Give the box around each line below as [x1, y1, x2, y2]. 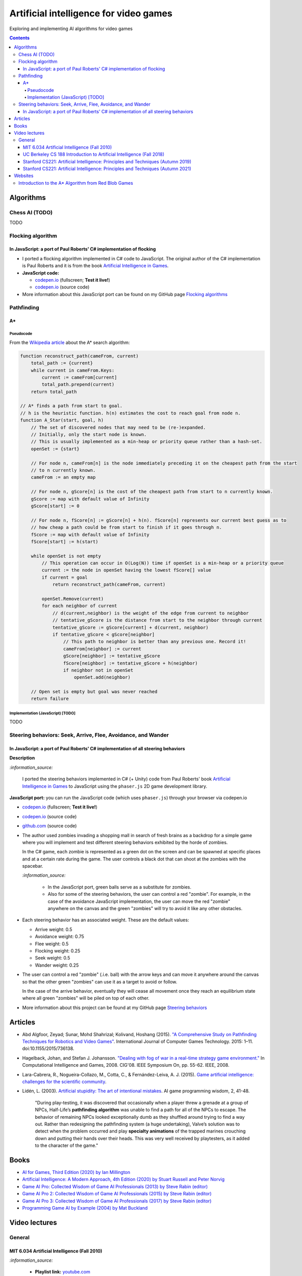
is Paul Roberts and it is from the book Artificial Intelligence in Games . [22, 263, 169, 269]
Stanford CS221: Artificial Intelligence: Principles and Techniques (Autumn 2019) [23, 158, 191, 164]
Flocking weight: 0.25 [35, 948, 81, 954]
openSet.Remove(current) [41, 596, 104, 602]
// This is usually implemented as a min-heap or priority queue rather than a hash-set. [31, 439, 263, 445]
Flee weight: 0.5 [35, 941, 69, 947]
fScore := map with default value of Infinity [31, 531, 150, 537]
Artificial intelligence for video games [9, 8, 173, 19]
